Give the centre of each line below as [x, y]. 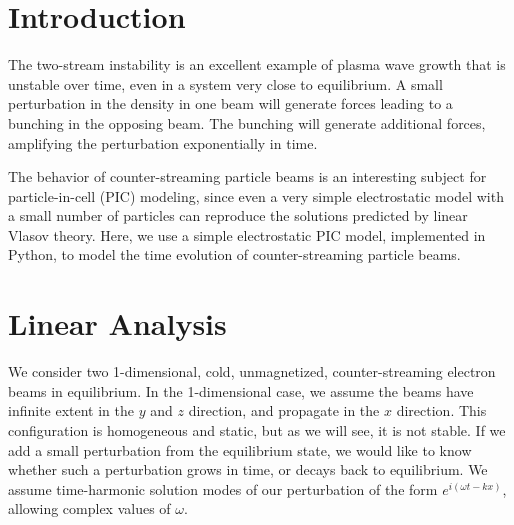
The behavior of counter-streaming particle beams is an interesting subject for [247, 176]
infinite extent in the [71, 410]
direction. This [441, 410]
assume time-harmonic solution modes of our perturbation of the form [223, 488]
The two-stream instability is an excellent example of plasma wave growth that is [257, 64]
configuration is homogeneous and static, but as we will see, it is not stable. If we [257, 429]
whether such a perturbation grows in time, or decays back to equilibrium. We [248, 469]
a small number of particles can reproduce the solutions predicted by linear [238, 215]
